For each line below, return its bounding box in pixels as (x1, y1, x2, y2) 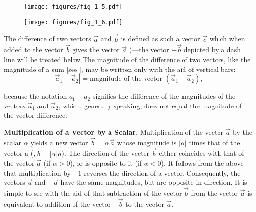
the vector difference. (4, 110, 68, 120)
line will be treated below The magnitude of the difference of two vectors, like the (4, 54, 251, 64)
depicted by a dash (183, 44, 241, 55)
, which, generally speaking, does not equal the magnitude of (58, 100, 242, 110)
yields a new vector (30, 137, 88, 147)
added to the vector (4, 44, 63, 55)
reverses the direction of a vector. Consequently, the (84, 167, 241, 177)
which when (209, 34, 245, 44)
